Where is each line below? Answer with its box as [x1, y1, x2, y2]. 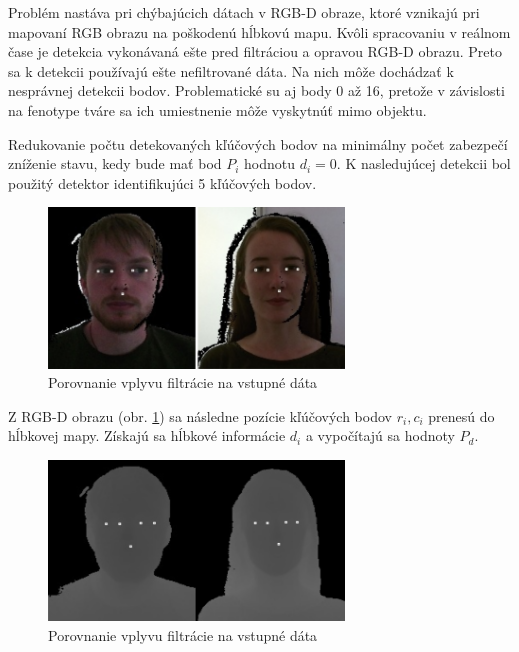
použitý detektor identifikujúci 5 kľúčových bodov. [8, 172, 317, 193]
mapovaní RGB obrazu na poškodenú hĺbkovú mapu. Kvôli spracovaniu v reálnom [8, 21, 511, 42]
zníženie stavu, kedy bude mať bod [8, 153, 222, 174]
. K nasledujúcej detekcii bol [336, 153, 511, 174]
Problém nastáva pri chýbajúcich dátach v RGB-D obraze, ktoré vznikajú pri [8, 2, 480, 22]
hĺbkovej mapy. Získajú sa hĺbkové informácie [8, 425, 286, 446]
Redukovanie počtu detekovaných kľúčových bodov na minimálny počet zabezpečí [8, 133, 508, 154]
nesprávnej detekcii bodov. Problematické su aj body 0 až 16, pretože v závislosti [8, 80, 505, 101]
